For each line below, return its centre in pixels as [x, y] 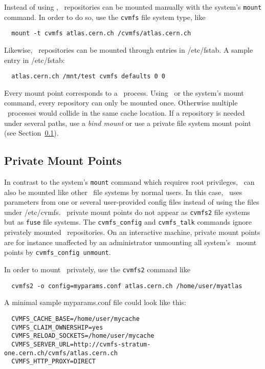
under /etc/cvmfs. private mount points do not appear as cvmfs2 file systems [127, 212]
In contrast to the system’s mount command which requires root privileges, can [129, 181]
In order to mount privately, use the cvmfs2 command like [97, 269]
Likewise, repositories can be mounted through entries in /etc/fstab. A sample [129, 49]
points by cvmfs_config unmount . [58, 252]
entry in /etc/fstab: [35, 60]
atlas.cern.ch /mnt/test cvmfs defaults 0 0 [88, 77]
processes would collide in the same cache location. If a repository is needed [126, 113]
